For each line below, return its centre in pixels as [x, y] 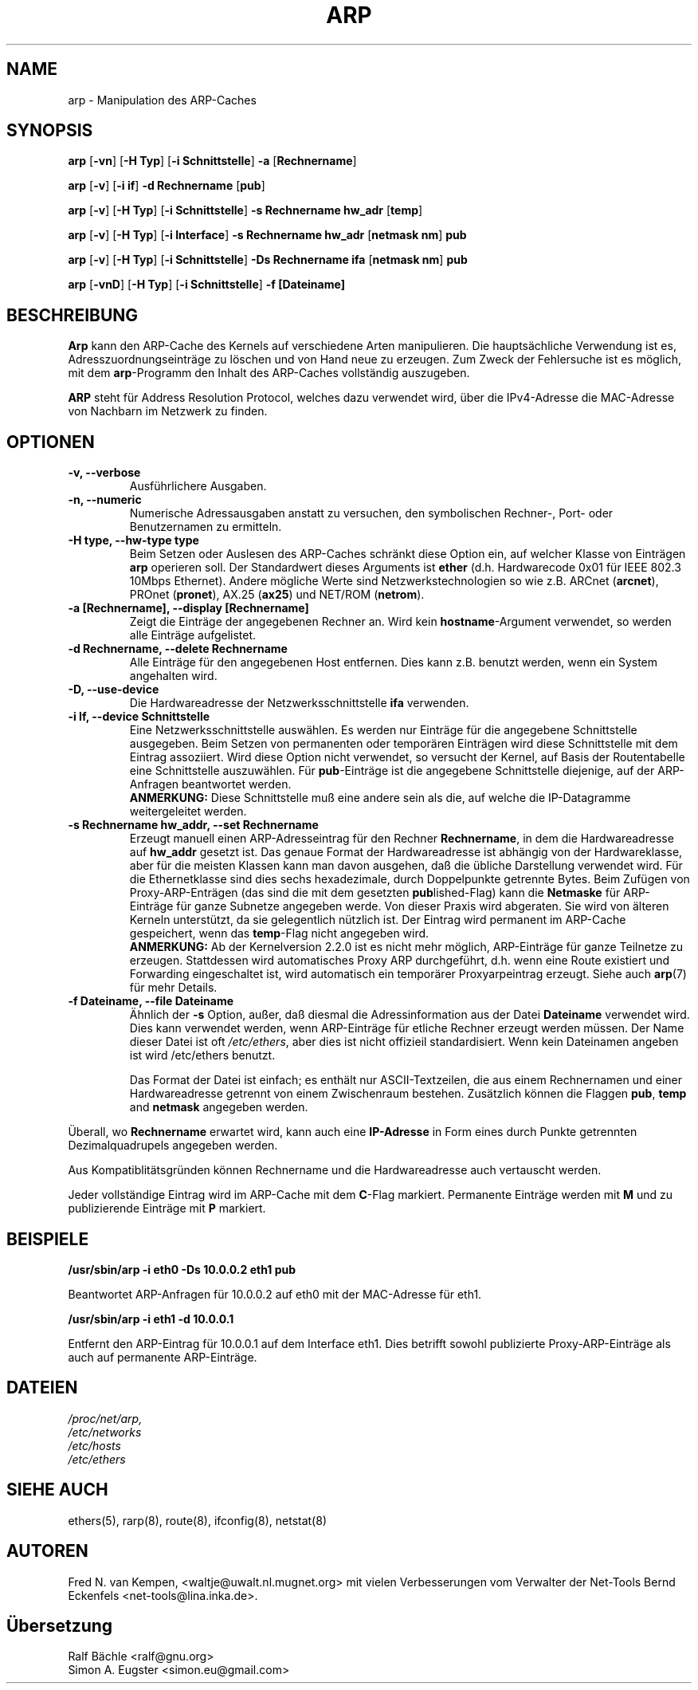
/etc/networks [105, 1432]
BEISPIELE [48, 1239]
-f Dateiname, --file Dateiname [151, 1001]
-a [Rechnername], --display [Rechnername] [188, 608]
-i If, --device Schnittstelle [139, 717]
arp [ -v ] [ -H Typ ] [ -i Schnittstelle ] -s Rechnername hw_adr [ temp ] [245, 210]
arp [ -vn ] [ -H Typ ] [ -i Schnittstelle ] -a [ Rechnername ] [212, 161]
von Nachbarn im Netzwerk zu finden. [168, 411]
